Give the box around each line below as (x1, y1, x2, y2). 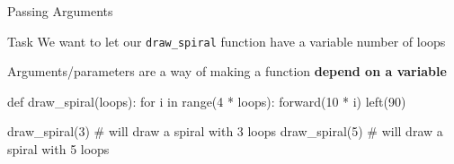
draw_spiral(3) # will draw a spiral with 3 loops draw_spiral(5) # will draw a (7, 122, 443, 141)
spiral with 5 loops (7, 140, 110, 159)
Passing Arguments (7, 2, 113, 20)
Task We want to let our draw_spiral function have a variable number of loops (7, 31, 446, 50)
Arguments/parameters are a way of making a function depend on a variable (7, 62, 447, 81)
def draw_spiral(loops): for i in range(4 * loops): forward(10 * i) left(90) (7, 91, 406, 110)
